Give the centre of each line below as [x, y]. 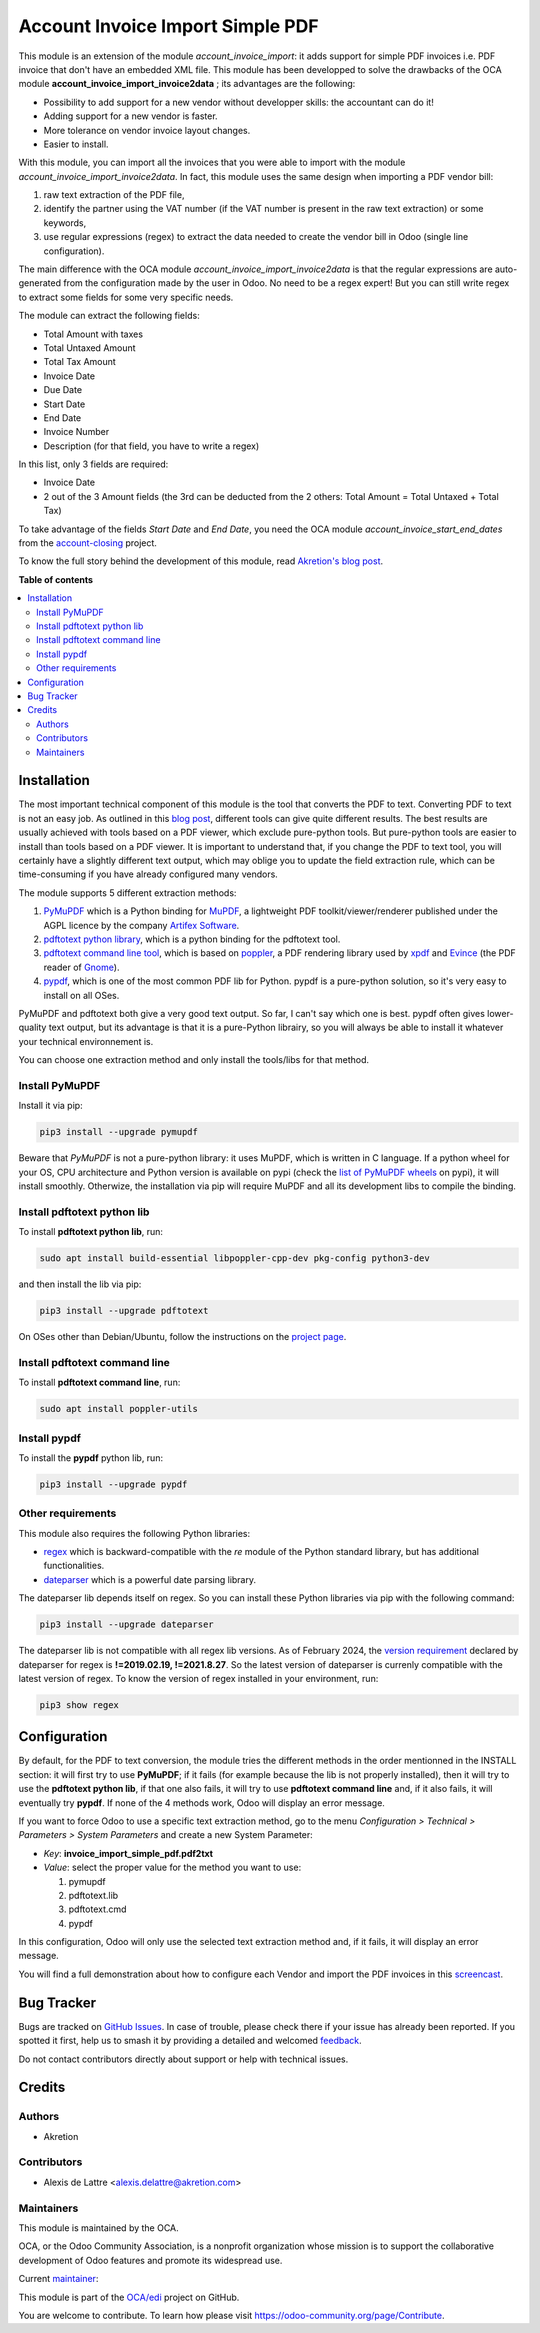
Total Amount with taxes [93, 334]
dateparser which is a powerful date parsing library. [150, 1579]
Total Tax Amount [80, 362]
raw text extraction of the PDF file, [114, 195]
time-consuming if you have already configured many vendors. [148, 874]
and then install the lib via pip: [80, 1284]
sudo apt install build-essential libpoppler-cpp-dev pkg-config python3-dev [234, 1258]
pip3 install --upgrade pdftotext [124, 1311]
